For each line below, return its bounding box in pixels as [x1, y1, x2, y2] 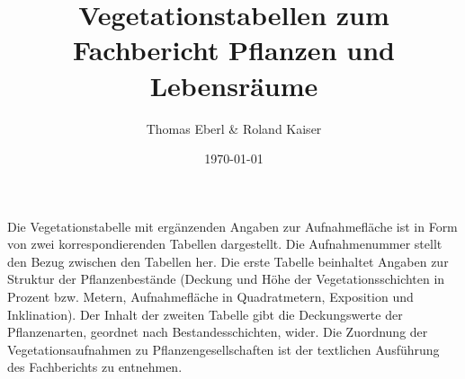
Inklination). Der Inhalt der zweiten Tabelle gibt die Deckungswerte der [7, 304, 403, 323]
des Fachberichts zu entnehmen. [7, 357, 183, 376]
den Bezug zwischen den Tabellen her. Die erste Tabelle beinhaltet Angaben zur [7, 251, 449, 270]
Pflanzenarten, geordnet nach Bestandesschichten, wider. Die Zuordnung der [7, 322, 428, 341]
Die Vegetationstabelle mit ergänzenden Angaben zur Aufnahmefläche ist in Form [7, 216, 458, 235]
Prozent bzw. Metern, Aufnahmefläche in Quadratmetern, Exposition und [7, 287, 414, 306]
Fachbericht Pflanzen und [73, 31, 395, 68]
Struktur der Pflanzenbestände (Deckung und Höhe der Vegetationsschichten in [7, 269, 445, 288]
